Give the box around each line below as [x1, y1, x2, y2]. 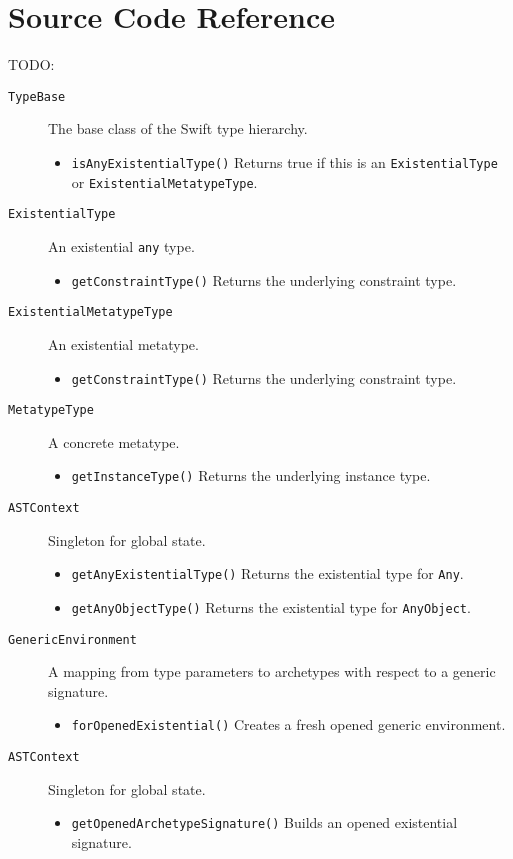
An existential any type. [48, 235, 195, 256]
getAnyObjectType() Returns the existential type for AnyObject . [71, 596, 471, 617]
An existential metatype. [48, 333, 199, 354]
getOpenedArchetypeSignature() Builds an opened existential [71, 812, 458, 833]
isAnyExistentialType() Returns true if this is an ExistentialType [71, 151, 498, 172]
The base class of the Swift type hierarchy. [48, 118, 308, 139]
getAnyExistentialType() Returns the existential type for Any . [71, 563, 464, 584]
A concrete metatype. [48, 431, 180, 452]
